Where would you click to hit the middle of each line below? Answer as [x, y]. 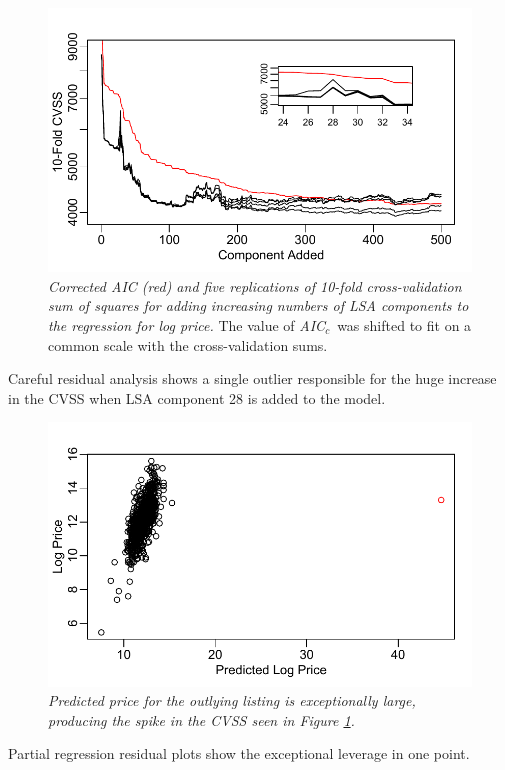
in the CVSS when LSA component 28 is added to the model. [197, 397]
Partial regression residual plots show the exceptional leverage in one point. [239, 753]
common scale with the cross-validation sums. [188, 344]
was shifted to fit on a [404, 324]
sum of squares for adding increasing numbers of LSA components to [258, 305]
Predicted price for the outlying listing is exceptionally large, [232, 700]
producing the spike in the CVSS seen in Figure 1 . [201, 719]
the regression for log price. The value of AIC [187, 324]
